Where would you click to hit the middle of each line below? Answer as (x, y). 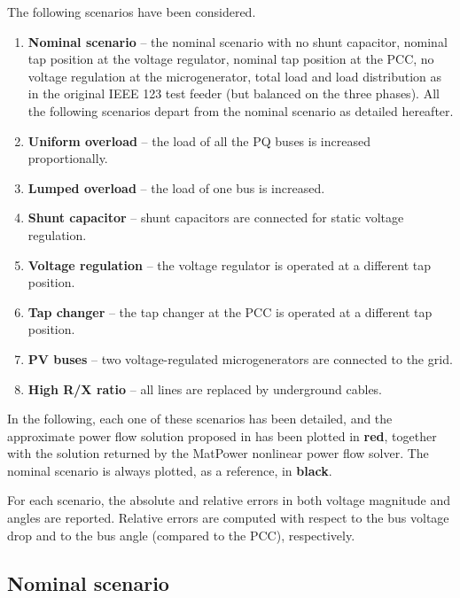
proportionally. (68, 158)
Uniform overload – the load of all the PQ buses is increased (199, 140)
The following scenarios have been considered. (132, 12)
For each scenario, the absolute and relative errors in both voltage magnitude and (229, 500)
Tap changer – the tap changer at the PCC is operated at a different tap (230, 311)
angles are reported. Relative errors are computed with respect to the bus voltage (228, 518)
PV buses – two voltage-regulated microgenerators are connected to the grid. (240, 358)
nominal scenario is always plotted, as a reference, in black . (170, 470)
